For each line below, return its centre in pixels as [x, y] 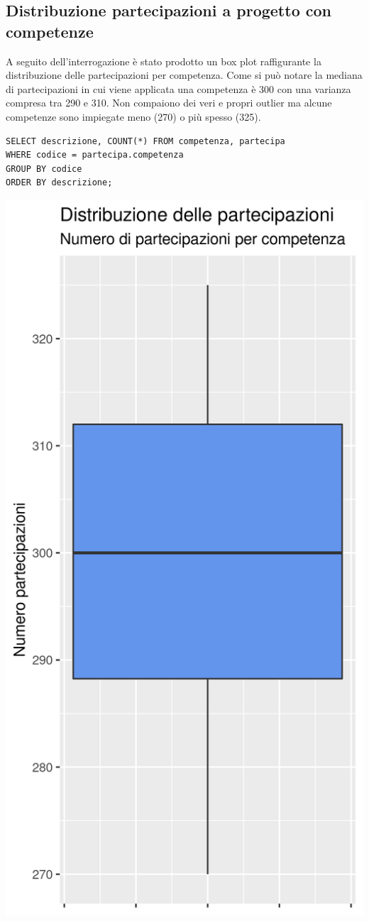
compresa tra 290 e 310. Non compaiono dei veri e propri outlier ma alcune [169, 103]
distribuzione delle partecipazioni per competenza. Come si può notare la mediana [184, 75]
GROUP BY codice [44, 169]
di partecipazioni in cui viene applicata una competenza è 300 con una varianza [178, 88]
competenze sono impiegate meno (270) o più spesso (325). [133, 116]
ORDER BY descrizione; [59, 183]
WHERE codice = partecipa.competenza [95, 155]
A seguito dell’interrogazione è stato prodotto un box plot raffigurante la [164, 61]
